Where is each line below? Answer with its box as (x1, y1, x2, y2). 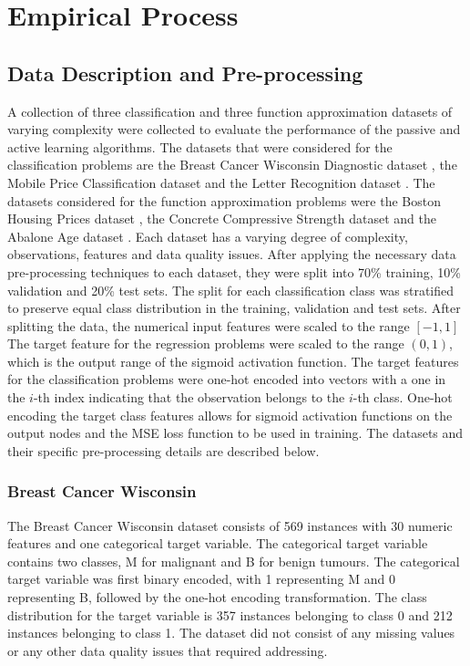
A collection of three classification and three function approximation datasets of (7, 101, 453, 120)
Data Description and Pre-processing (7, 58, 363, 87)
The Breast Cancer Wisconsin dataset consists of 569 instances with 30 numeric (7, 515, 453, 535)
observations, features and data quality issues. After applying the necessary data (7, 245, 456, 264)
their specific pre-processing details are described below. (7, 441, 320, 460)
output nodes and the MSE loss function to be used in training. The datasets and (7, 423, 464, 442)
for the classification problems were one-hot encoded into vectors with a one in (7, 369, 446, 389)
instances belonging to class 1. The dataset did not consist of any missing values (7, 623, 455, 642)
